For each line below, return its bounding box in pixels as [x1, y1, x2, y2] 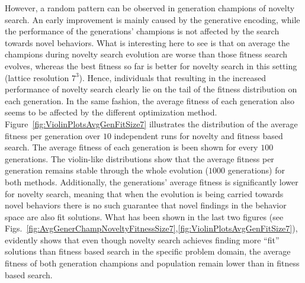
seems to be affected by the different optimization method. [5, 106, 217, 118]
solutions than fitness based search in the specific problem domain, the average [5, 245, 291, 258]
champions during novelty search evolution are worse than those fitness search [5, 48, 288, 60]
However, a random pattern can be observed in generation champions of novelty [5, 2, 295, 14]
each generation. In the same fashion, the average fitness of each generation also [5, 94, 294, 107]
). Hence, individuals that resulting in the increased [79, 71, 266, 83]
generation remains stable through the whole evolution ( [5, 164, 209, 176]
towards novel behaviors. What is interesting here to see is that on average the [5, 36, 290, 49]
